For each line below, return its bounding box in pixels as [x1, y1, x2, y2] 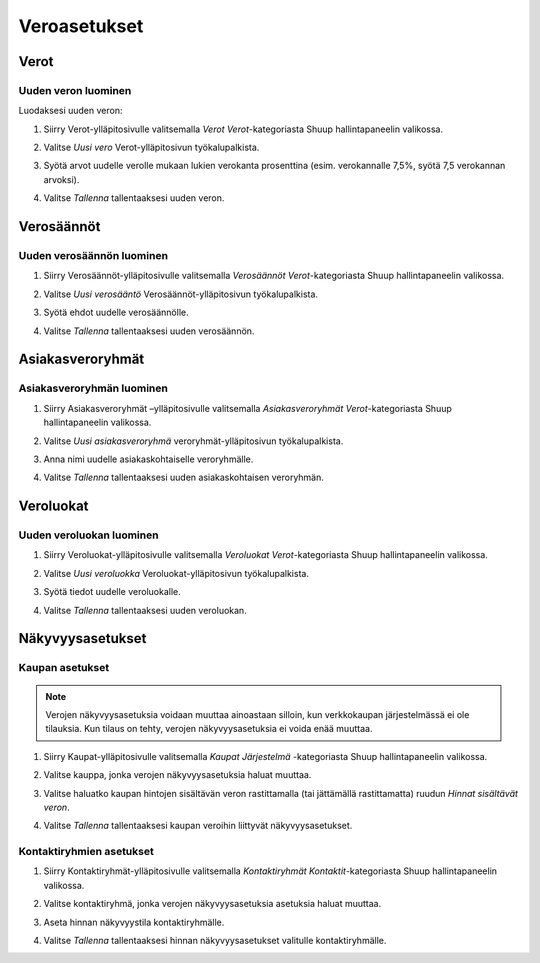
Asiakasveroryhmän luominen [18, 381, 169, 395]
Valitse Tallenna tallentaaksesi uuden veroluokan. [43, 604, 247, 616]
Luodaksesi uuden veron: [18, 105, 123, 117]
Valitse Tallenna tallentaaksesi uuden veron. [43, 192, 225, 204]
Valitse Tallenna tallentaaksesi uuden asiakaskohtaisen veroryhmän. [43, 471, 325, 484]
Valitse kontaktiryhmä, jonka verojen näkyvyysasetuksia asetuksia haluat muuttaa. [43, 898, 382, 910]
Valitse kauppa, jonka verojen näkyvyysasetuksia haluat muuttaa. [43, 769, 312, 781]
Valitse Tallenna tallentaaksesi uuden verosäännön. [43, 325, 255, 337]
